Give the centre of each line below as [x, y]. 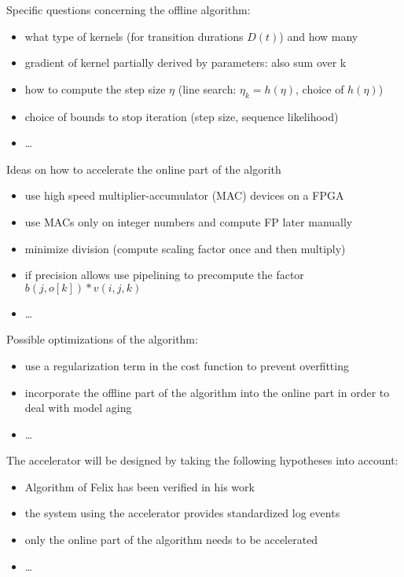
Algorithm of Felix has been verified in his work [140, 486]
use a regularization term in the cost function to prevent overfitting [187, 365]
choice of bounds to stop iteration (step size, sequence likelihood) [182, 116]
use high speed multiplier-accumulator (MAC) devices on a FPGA [184, 195]
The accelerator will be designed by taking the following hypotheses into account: [202, 460]
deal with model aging [78, 408]
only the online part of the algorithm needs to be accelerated [171, 540]
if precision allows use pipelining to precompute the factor [164, 275]
